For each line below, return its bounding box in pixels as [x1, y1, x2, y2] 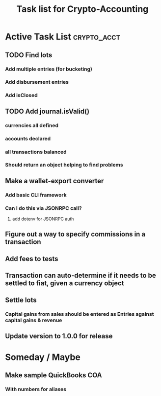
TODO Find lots [5, 51, 53, 59]
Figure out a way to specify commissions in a [5, 230, 146, 238]
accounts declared [5, 135, 51, 142]
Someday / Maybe [5, 352, 81, 363]
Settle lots [5, 296, 37, 304]
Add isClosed [5, 92, 38, 99]
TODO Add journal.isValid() [5, 107, 90, 115]
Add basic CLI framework [5, 191, 67, 198]
